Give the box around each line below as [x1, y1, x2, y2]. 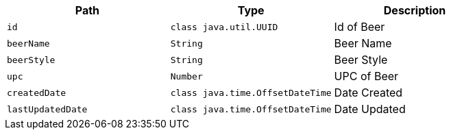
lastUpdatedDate [7, 103, 88, 114]
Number [170, 71, 203, 82]
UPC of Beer [334, 69, 399, 83]
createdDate [7, 87, 66, 98]
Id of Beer [334, 20, 385, 34]
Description [383, 3, 446, 17]
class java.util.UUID [170, 21, 278, 32]
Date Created [334, 86, 403, 99]
